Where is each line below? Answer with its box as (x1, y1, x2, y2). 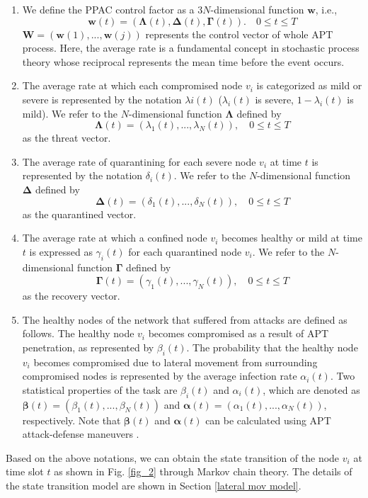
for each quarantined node (128, 244, 242, 259)
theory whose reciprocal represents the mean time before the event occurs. (22, 54, 345, 69)
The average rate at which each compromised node (22, 78, 243, 93)
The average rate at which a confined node (22, 230, 207, 245)
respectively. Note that (22, 412, 121, 427)
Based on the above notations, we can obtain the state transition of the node (6, 450, 340, 465)
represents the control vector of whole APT (145, 26, 333, 41)
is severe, (255, 91, 294, 106)
